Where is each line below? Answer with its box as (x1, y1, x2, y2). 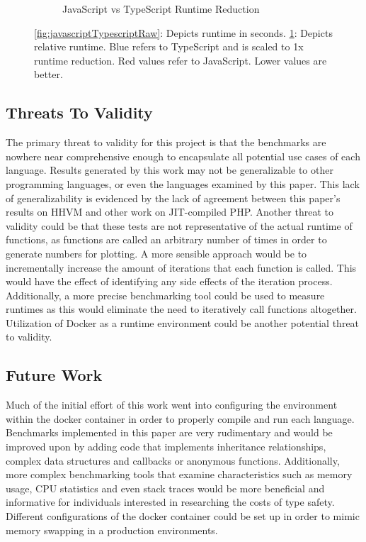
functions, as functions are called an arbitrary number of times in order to (6, 232, 327, 247)
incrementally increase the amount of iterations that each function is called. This (6, 260, 357, 275)
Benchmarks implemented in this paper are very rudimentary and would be (6, 425, 333, 440)
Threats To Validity (6, 101, 153, 123)
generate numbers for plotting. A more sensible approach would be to (6, 245, 307, 260)
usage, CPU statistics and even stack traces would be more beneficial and (6, 480, 325, 495)
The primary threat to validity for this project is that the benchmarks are (6, 135, 326, 150)
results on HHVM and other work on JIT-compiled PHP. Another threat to (6, 204, 333, 219)
